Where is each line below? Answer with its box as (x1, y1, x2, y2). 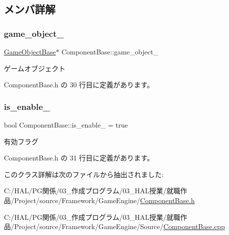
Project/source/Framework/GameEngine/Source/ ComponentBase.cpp (14, 221, 225, 232)
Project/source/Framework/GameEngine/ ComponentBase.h (14, 195, 195, 205)
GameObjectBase (4, 47, 56, 56)
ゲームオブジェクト (4, 63, 66, 73)
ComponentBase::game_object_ (61, 47, 158, 56)
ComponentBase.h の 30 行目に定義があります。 (4, 79, 154, 90)
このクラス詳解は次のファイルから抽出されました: (4, 169, 164, 179)
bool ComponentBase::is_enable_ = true (4, 120, 128, 130)
